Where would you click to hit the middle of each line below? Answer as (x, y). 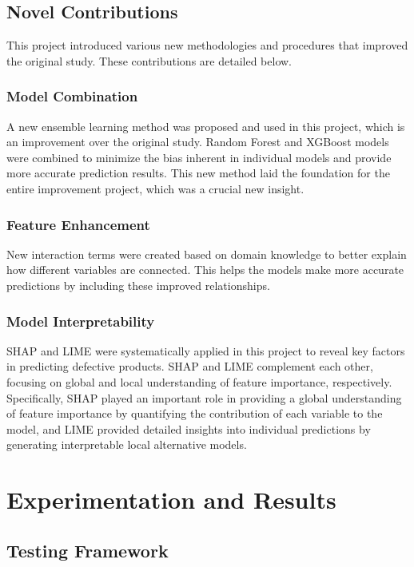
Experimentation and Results (171, 500)
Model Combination (72, 96)
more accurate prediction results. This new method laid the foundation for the (198, 173)
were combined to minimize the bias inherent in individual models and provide (199, 157)
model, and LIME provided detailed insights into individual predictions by (189, 428)
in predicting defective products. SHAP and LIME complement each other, (190, 366)
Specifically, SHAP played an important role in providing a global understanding (204, 397)
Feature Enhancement (78, 224)
